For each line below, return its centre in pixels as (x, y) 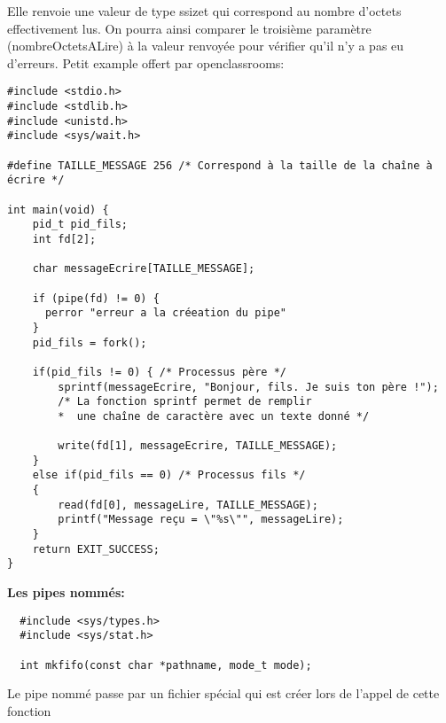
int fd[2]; (64, 239)
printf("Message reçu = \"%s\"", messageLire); (201, 520)
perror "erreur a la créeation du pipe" (165, 313)
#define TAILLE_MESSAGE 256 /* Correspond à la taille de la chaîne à (220, 165)
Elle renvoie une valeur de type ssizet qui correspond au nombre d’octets (204, 11)
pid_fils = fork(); (90, 342)
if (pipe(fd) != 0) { (96, 298)
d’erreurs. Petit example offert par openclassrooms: (146, 62)
